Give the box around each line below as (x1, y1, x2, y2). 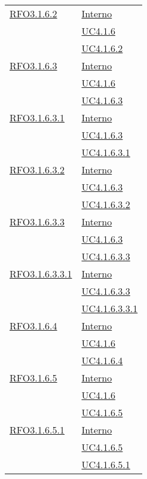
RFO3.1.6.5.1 (10, 423, 65, 437)
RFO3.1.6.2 (10, 7, 57, 20)
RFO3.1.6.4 (10, 319, 57, 332)
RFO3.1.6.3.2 (10, 163, 65, 176)
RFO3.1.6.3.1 (10, 111, 65, 124)
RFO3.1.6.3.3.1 (10, 267, 72, 280)
